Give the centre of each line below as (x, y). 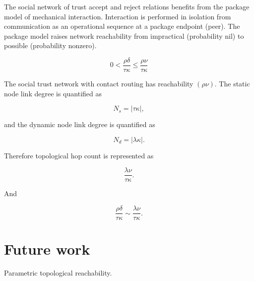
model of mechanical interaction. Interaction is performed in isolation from (118, 16)
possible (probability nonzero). (50, 45)
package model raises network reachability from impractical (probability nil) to (124, 35)
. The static (232, 84)
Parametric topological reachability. (58, 273)
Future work (47, 249)
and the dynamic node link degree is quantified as (80, 124)
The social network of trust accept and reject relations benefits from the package (127, 6)
